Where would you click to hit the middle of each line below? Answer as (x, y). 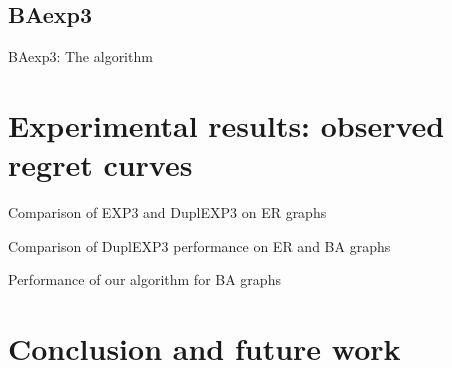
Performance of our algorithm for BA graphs (144, 279)
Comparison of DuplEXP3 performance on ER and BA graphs (199, 245)
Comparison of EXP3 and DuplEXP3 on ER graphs (167, 212)
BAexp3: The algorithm (80, 56)
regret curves (100, 164)
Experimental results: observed (226, 124)
